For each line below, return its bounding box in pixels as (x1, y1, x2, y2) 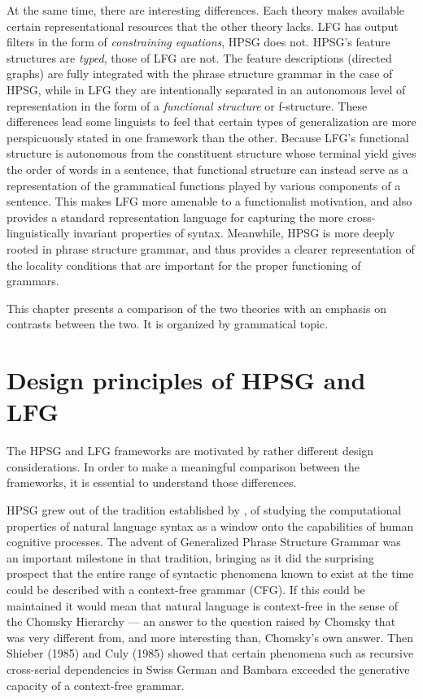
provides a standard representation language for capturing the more (7, 208, 344, 225)
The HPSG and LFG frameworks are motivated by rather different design (7, 442, 374, 459)
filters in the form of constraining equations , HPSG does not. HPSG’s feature (7, 33, 390, 50)
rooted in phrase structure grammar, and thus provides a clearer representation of (7, 240, 415, 257)
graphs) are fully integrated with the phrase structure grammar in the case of (7, 65, 393, 82)
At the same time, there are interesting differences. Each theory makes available (7, 2, 405, 18)
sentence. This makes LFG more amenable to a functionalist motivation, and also (7, 193, 412, 210)
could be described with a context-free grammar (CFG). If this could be (7, 580, 365, 597)
